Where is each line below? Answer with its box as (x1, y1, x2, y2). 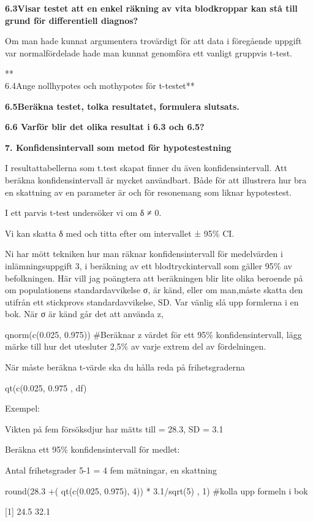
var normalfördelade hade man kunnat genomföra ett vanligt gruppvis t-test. (5, 46, 292, 59)
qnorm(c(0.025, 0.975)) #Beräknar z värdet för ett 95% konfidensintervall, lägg (5, 328, 302, 340)
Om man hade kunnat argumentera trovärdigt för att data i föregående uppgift (5, 34, 302, 47)
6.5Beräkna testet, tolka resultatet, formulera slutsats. (5, 99, 239, 112)
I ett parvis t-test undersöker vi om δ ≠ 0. (5, 206, 162, 219)
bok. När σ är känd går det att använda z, (5, 307, 164, 320)
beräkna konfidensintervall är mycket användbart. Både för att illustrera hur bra (5, 173, 307, 186)
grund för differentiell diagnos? (5, 13, 138, 26)
